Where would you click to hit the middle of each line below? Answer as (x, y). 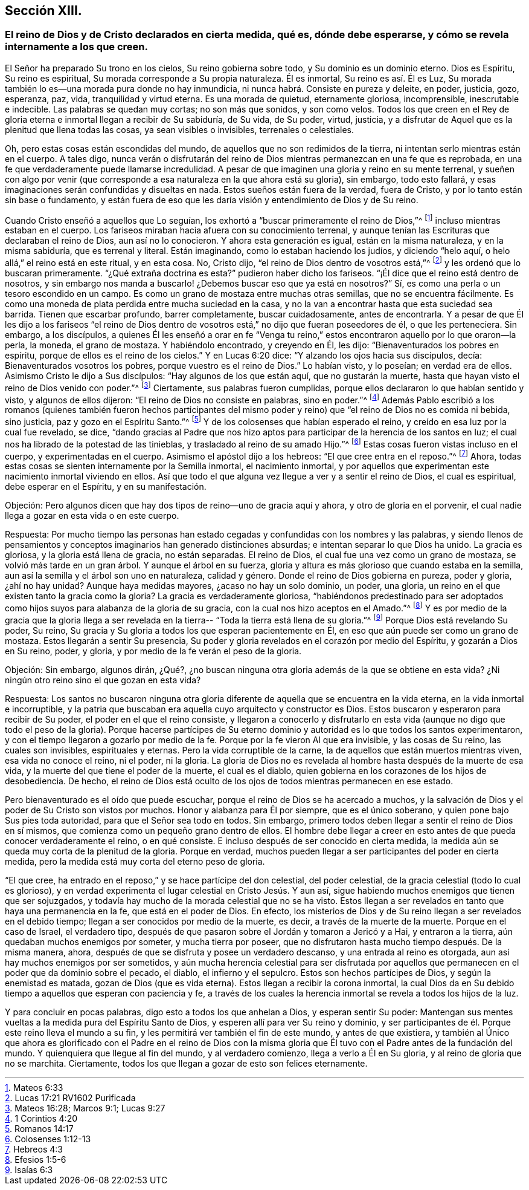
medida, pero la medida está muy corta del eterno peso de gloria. (135, 861)
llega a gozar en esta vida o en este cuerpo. (92, 516)
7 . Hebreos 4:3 (34, 1149)
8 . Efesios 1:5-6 (36, 1159)
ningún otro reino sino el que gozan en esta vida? (103, 680)
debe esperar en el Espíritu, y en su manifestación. (106, 487)
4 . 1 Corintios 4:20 (41, 1118)
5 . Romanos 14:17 (39, 1128)
